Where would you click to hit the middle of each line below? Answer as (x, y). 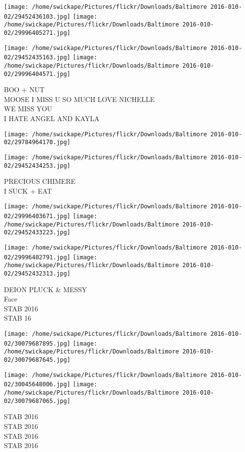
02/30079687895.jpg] (37, 343)
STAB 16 (18, 318)
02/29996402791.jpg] (37, 257)
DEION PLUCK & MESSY (45, 289)
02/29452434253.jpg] (37, 165)
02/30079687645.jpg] (37, 360)
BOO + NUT (24, 89)
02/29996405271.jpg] (37, 33)
